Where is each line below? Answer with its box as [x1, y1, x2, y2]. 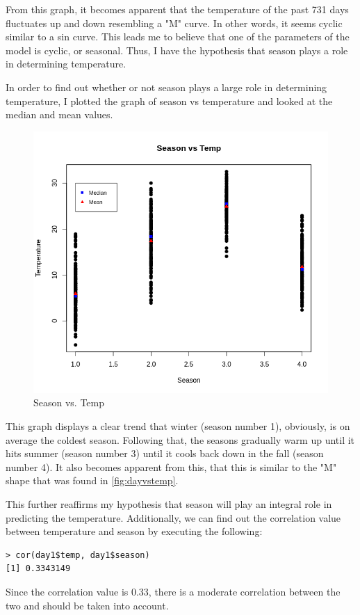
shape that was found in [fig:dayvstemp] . [6, 473, 179, 488]
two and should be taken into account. [6, 598, 169, 612]
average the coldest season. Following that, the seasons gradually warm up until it [6, 432, 355, 447]
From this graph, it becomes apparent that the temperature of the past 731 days [6, 2, 349, 16]
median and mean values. [6, 107, 113, 122]
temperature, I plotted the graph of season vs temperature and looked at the [6, 93, 333, 108]
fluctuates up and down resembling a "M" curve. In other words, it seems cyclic [6, 15, 343, 30]
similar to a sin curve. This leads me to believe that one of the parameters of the [6, 29, 350, 44]
